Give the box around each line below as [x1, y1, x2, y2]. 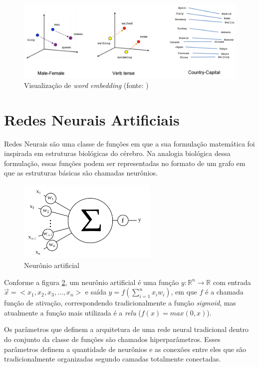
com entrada [213, 276, 251, 287]
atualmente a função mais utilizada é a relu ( [4, 307, 141, 317]
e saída [85, 286, 106, 297]
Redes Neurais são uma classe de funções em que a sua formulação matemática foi [4, 138, 255, 148]
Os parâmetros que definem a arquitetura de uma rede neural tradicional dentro [4, 324, 249, 334]
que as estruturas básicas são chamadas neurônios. [4, 167, 158, 178]
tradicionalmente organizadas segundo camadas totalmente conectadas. [4, 353, 221, 364]
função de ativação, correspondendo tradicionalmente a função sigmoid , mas [4, 297, 236, 308]
